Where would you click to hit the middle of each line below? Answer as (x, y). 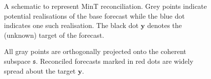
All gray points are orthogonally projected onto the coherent (95, 51)
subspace (17, 61)
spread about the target (40, 70)
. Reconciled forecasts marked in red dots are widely (115, 61)
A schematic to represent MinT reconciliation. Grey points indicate (105, 6)
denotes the (164, 25)
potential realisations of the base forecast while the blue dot (94, 15)
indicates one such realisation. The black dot (71, 25)
